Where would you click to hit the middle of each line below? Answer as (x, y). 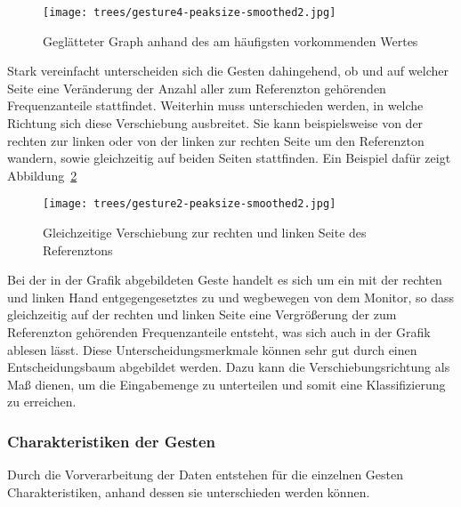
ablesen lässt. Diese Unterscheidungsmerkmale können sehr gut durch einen (212, 349)
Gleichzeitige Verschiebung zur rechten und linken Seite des (205, 233)
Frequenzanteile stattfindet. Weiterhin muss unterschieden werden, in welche (215, 105)
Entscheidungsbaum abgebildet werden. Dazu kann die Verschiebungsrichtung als (229, 367)
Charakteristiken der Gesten (111, 441)
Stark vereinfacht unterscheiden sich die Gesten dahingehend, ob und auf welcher (228, 71)
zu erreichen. (42, 402)
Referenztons (78, 249)
